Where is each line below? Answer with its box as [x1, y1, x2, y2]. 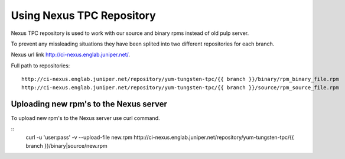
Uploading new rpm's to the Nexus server [11, 99, 168, 109]
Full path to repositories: [11, 62, 70, 69]
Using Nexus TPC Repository [11, 9, 156, 22]
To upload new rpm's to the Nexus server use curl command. [11, 115, 160, 122]
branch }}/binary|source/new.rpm [25, 142, 108, 149]
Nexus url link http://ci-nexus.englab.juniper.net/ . [11, 51, 130, 59]
